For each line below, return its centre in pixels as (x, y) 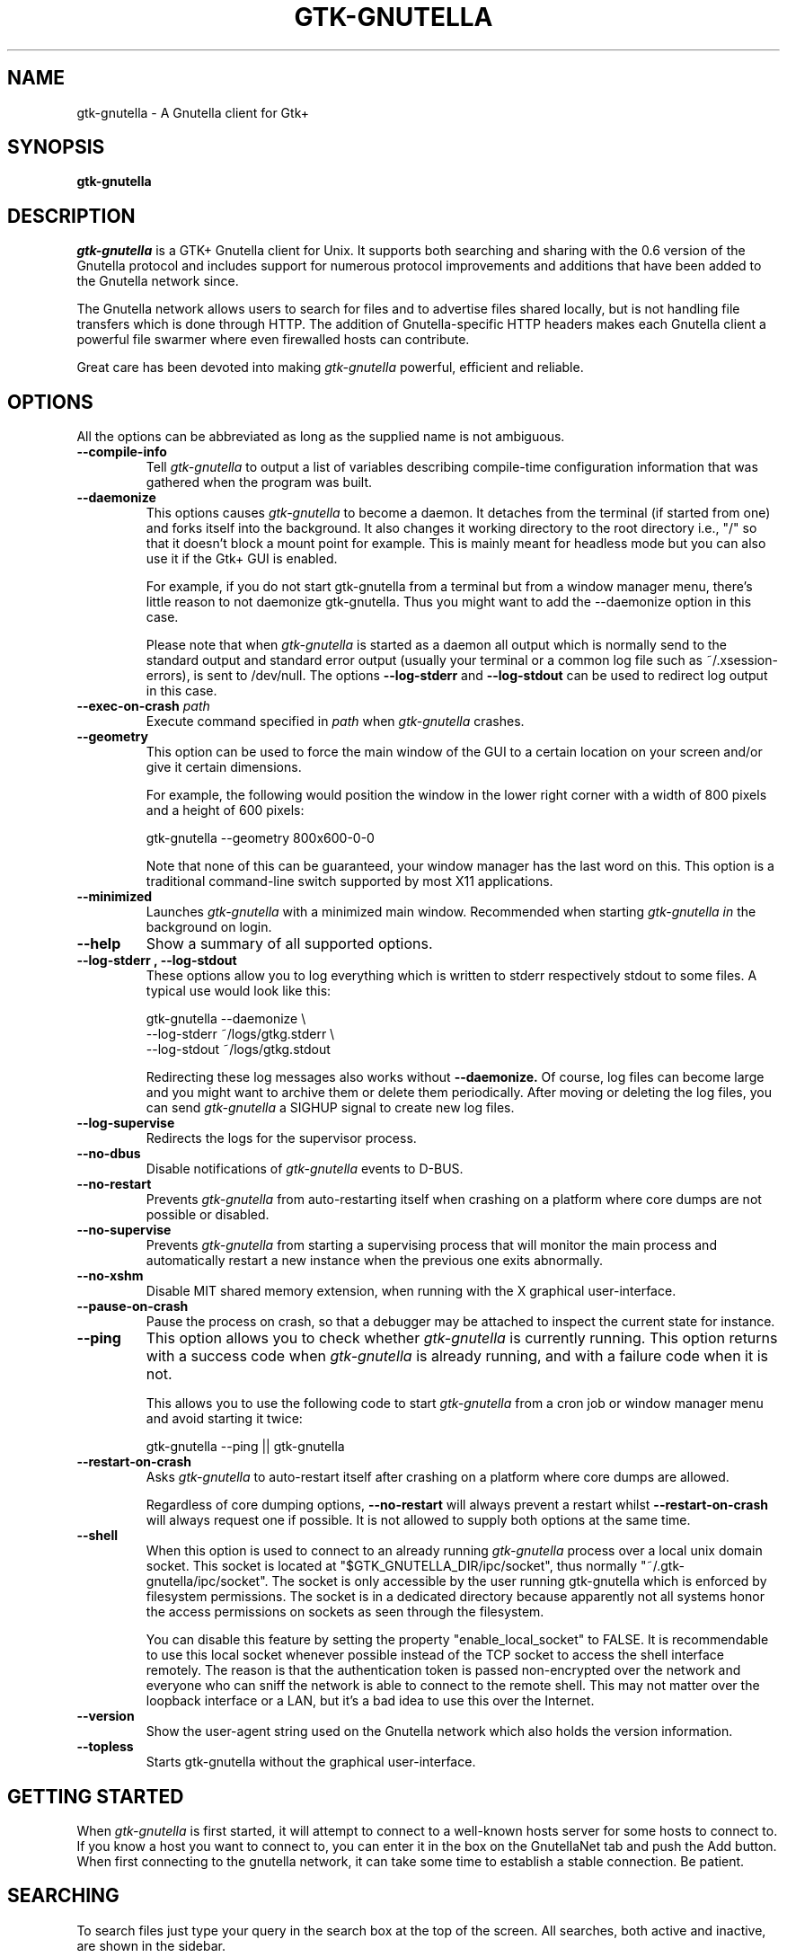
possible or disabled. (208, 1215)
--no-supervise (124, 1230)
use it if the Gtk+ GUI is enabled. (242, 559)
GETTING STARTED (96, 1796)
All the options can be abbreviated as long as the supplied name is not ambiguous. (321, 437)
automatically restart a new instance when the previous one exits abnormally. (375, 1261)
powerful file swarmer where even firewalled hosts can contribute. (273, 340)
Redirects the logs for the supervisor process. (281, 1138)
